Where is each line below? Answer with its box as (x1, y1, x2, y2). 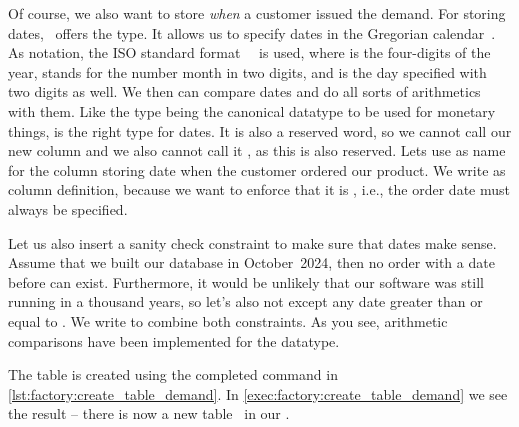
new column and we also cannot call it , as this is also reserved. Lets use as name (8, 140, 506, 161)
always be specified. (8, 198, 128, 219)
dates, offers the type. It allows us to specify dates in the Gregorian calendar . (8, 22, 496, 43)
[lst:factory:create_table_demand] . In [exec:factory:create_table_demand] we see (8, 383, 508, 404)
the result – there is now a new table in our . (8, 403, 290, 424)
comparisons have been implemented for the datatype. (8, 330, 340, 351)
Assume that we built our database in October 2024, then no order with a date (8, 252, 495, 273)
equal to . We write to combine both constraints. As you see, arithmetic (8, 310, 448, 331)
